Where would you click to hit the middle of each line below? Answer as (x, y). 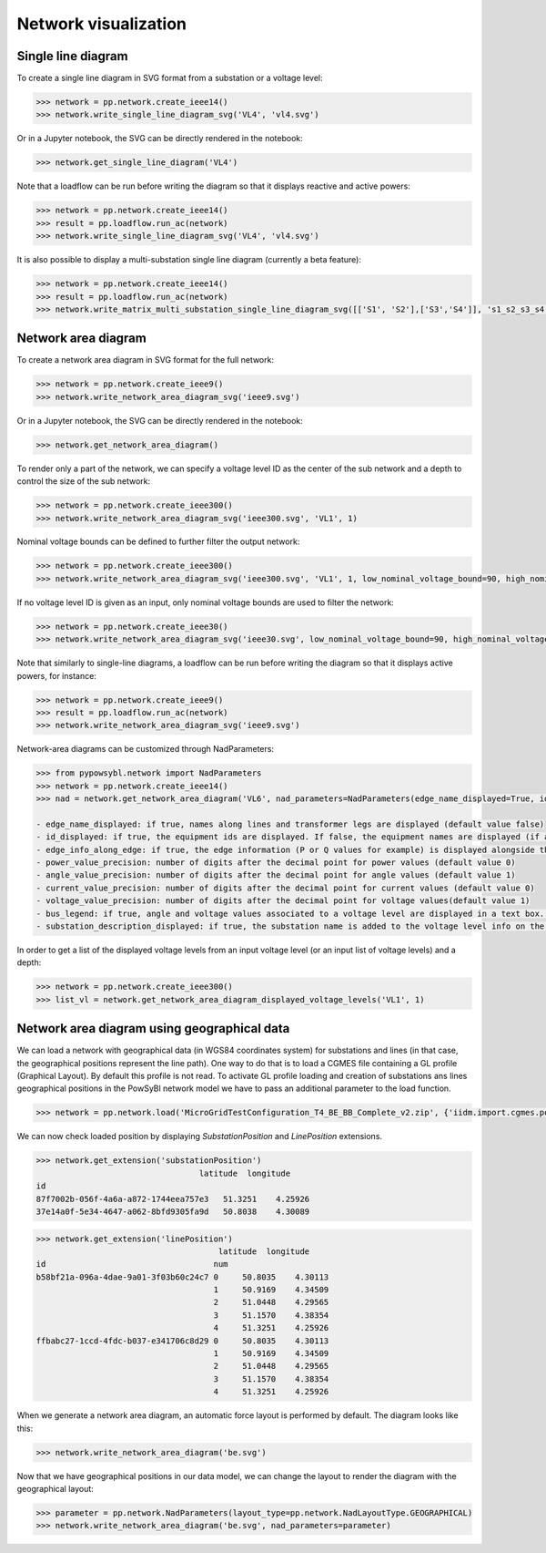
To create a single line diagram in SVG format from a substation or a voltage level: (170, 78)
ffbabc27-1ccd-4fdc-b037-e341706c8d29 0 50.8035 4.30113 (182, 1341)
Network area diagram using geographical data (153, 1028)
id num (132, 1264)
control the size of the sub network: (84, 481)
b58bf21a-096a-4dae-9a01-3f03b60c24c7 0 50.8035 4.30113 (182, 1277)
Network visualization (101, 24)
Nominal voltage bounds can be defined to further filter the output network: (158, 541)
